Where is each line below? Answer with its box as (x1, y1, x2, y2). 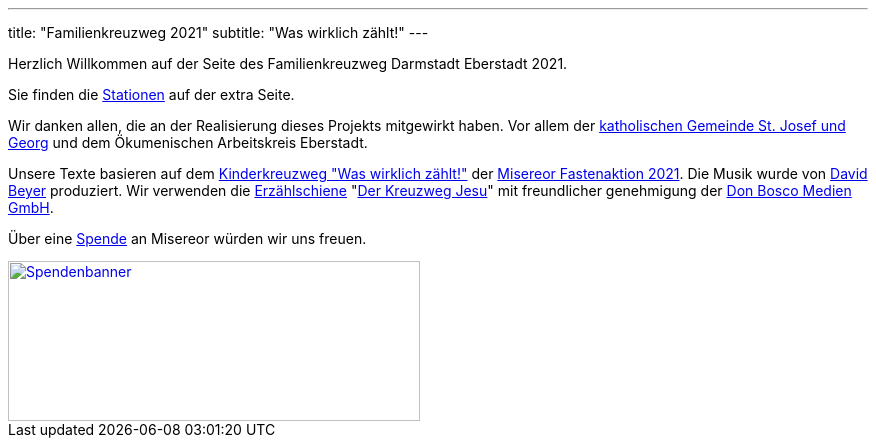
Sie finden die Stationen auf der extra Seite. (8, 86, 295, 103)
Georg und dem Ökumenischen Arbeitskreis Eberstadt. (8, 134, 368, 151)
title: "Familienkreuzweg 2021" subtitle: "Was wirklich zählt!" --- (8, 24, 429, 41)
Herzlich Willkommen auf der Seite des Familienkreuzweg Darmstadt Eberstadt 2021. (8, 55, 568, 72)
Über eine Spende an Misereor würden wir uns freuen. (8, 230, 367, 247)
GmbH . (8, 199, 54, 216)
